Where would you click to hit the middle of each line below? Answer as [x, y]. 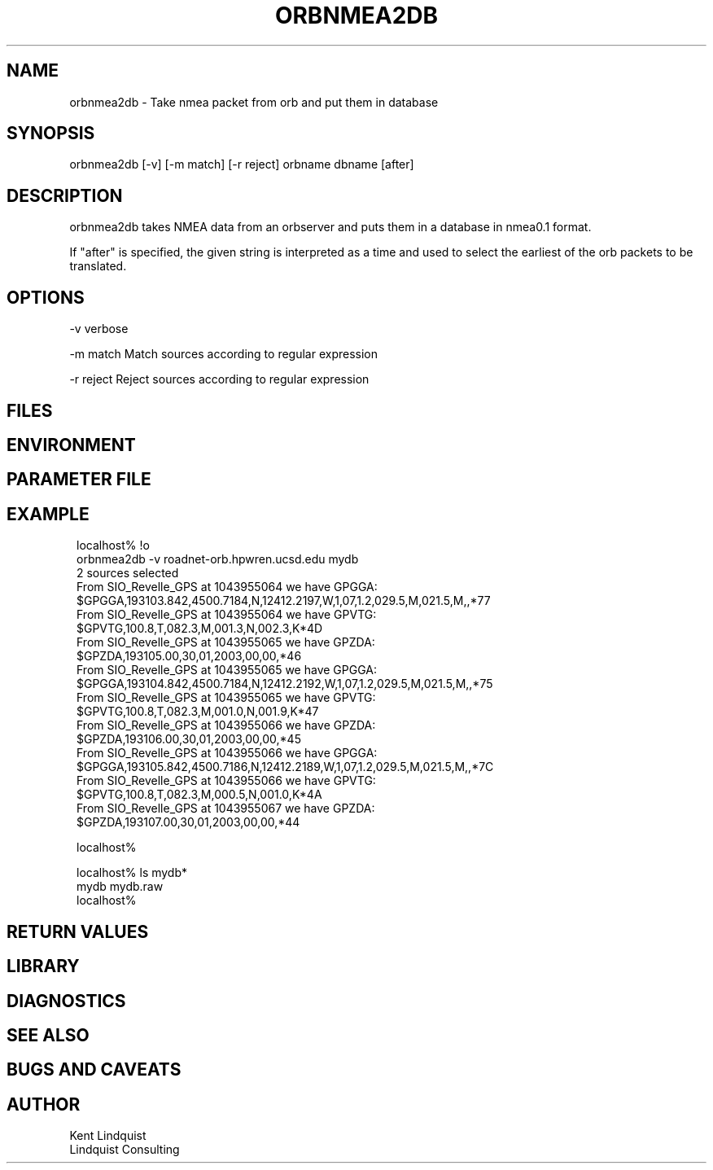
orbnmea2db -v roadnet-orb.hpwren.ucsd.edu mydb [218, 559]
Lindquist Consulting [125, 1150]
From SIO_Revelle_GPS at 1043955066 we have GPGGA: [227, 753]
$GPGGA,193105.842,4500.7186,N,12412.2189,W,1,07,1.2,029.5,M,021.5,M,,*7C [285, 767]
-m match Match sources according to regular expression [224, 354]
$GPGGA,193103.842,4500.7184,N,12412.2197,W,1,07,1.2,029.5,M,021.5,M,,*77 [284, 601]
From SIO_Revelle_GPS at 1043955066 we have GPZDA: [226, 725]
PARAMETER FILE [79, 480]
